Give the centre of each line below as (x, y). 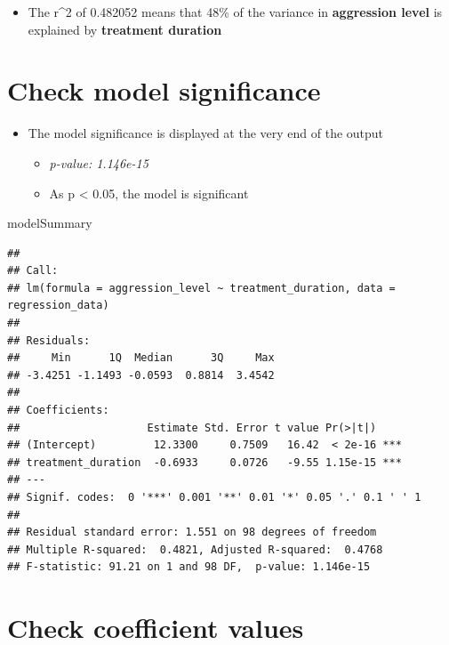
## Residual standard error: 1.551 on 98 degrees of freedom (192, 532)
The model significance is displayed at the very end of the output (206, 133)
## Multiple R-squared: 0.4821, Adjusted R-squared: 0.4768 (195, 549)
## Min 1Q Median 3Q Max (141, 358)
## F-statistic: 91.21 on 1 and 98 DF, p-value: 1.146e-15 (189, 567)
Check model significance (164, 90)
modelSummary (50, 223)
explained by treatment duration (125, 29)
